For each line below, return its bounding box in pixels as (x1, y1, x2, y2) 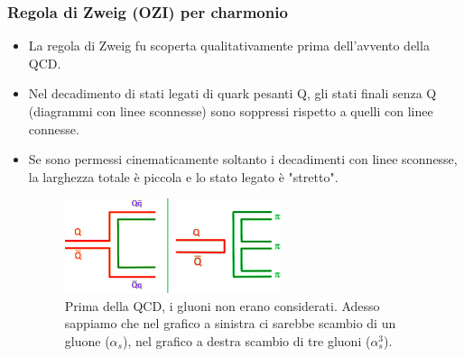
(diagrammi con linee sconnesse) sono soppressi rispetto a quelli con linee (28, 102, 433, 120)
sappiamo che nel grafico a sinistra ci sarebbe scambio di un (64, 314, 396, 333)
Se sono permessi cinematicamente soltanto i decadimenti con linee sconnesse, (28, 150, 458, 169)
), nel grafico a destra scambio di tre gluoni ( (122, 331, 371, 350)
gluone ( (64, 331, 110, 350)
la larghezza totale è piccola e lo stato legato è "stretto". (28, 167, 339, 186)
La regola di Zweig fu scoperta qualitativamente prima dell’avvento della (28, 36, 430, 55)
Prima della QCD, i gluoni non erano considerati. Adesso (64, 296, 380, 315)
